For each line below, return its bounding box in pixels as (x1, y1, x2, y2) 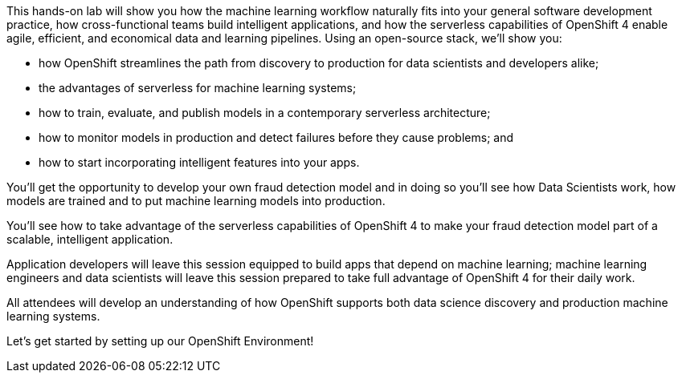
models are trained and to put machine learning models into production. (6, 194, 386, 208)
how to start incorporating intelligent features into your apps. (39, 155, 360, 169)
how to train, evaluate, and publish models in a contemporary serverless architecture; (39, 106, 491, 119)
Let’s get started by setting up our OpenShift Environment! (6, 334, 314, 348)
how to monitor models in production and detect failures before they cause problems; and (39, 131, 514, 144)
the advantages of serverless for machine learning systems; (39, 81, 357, 95)
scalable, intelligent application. (6, 232, 174, 246)
